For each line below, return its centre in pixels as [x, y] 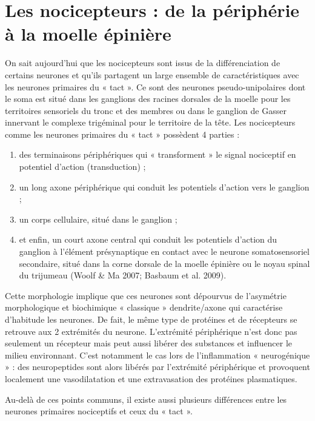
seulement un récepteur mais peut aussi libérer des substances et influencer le [149, 343]
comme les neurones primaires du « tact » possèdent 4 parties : [122, 134]
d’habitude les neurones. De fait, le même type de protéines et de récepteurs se [151, 319]
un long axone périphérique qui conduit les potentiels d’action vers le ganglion [164, 187]
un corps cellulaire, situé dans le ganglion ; [98, 219]
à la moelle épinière [88, 34]
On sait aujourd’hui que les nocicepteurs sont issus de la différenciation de [143, 63]
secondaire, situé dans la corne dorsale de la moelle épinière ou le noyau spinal [164, 263]
